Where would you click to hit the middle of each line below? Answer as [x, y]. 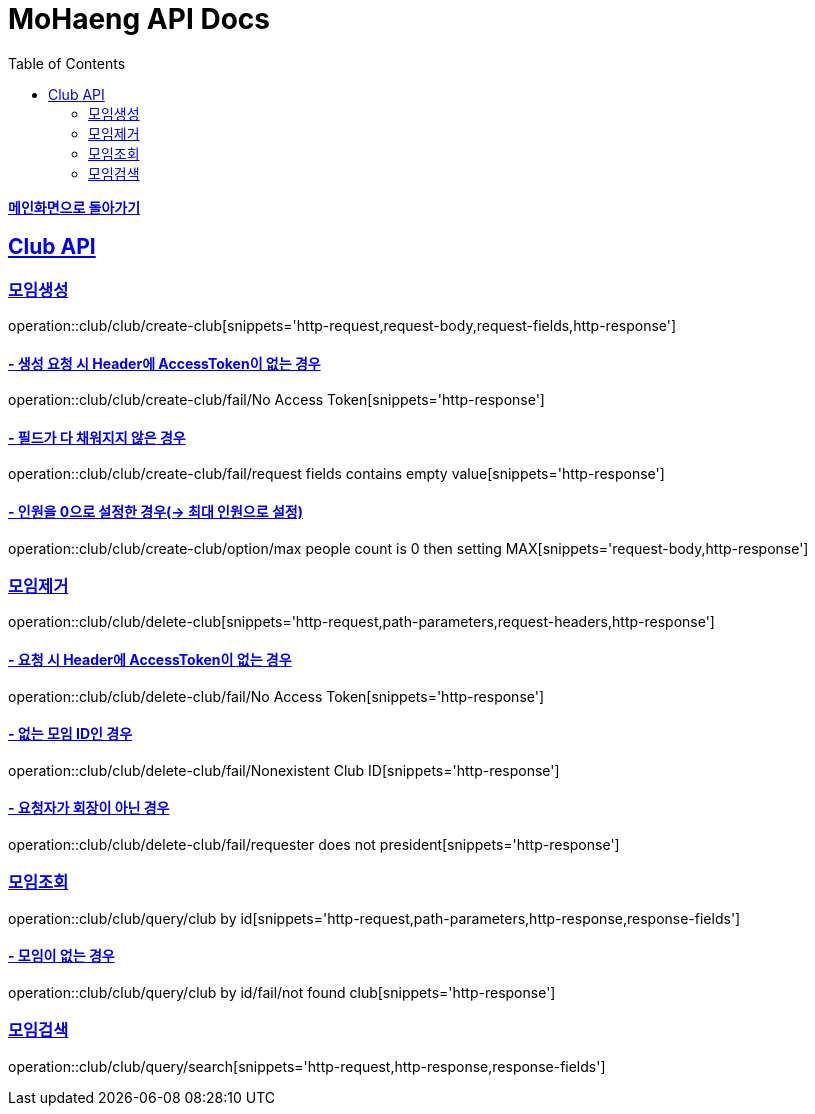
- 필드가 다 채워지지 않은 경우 [97, 437]
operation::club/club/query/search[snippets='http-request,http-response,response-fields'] [307, 1066]
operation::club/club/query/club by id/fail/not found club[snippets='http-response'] [282, 992]
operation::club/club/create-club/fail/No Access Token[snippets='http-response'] [276, 400]
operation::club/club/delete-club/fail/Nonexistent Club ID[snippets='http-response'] [284, 770]
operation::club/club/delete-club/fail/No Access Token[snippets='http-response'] [276, 696]
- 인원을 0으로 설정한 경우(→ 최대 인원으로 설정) [155, 512]
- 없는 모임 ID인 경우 [70, 734]
